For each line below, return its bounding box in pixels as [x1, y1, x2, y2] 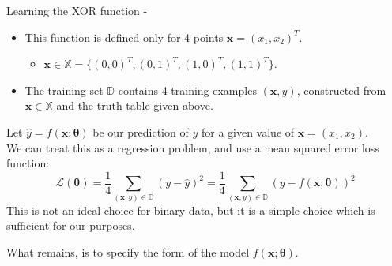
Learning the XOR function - [6, 2, 148, 18]
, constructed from [296, 81, 386, 98]
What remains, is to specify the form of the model [6, 243, 250, 260]
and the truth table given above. [56, 97, 213, 114]
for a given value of [201, 123, 295, 140]
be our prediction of [92, 123, 189, 140]
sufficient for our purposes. [6, 217, 135, 234]
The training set [24, 81, 104, 98]
